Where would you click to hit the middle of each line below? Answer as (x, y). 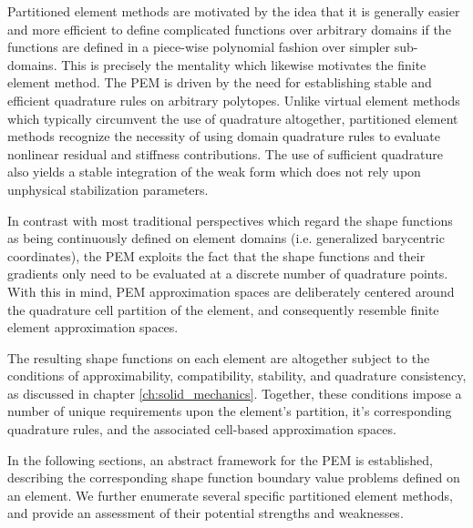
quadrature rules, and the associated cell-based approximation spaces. (202, 429)
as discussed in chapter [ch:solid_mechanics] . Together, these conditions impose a (235, 393)
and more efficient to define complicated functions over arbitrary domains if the (229, 29)
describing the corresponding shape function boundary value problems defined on (234, 477)
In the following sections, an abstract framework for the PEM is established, (220, 459)
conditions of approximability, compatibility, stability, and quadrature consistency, (237, 376)
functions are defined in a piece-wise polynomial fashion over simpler (199, 47)
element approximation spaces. (93, 327)
